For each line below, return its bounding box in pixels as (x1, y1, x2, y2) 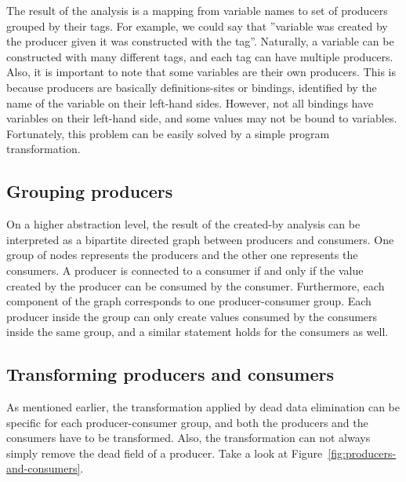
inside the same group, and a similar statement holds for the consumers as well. (6, 323, 389, 340)
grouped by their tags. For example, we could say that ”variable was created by (6, 17, 388, 34)
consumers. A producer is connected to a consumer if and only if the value (6, 261, 364, 278)
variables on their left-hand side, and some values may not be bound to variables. (6, 110, 397, 126)
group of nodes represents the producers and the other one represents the (6, 246, 358, 263)
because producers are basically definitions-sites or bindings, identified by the (6, 79, 377, 95)
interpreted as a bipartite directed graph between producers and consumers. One (6, 231, 394, 247)
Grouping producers (6, 179, 173, 203)
